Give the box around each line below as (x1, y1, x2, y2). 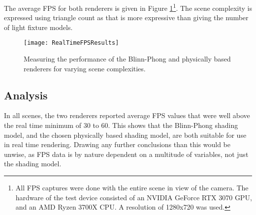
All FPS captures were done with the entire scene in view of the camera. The (15, 183, 249, 193)
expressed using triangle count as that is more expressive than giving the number (4, 12, 249, 23)
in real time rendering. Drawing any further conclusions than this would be (4, 139, 230, 150)
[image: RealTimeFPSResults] (24, 39, 119, 47)
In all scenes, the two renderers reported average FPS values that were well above (4, 110, 250, 121)
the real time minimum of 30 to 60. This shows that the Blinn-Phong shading (4, 120, 238, 130)
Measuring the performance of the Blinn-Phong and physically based (24, 54, 231, 64)
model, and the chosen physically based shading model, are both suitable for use (4, 129, 247, 140)
